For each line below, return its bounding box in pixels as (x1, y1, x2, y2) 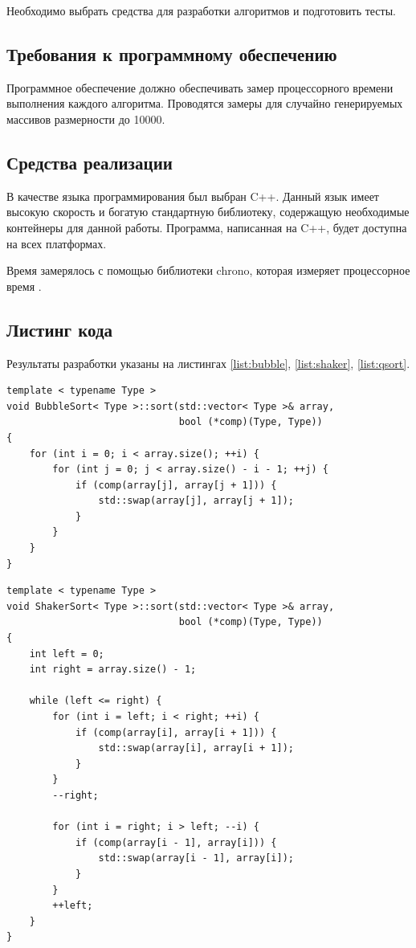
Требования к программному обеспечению (6, 41, 337, 66)
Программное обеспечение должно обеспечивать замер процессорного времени (6, 79, 394, 96)
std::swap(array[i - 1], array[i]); (98, 852, 294, 864)
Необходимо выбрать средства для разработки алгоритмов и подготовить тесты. (6, 2, 396, 18)
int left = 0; (29, 648, 104, 660)
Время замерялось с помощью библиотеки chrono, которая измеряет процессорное (6, 262, 410, 279)
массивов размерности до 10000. (6, 110, 165, 127)
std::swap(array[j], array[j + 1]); (98, 495, 294, 507)
